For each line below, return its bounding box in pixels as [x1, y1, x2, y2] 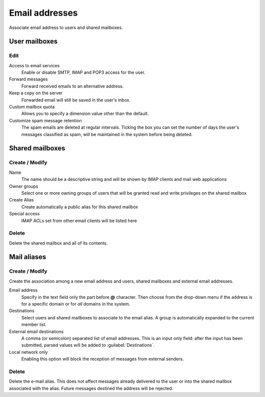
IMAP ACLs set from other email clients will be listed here [21, 218, 137, 224]
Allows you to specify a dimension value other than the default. [21, 111, 149, 116]
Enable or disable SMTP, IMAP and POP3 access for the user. [21, 69, 146, 76]
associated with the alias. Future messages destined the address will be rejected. [9, 385, 174, 391]
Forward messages [9, 76, 48, 82]
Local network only [9, 349, 48, 355]
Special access [9, 211, 40, 217]
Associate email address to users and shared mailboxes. [9, 25, 123, 30]
